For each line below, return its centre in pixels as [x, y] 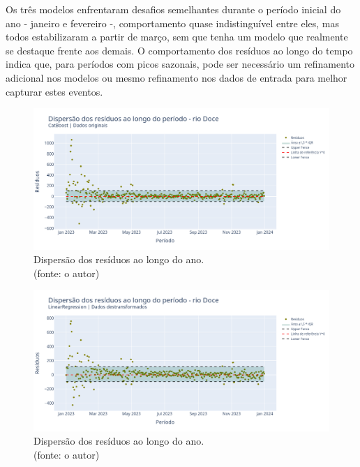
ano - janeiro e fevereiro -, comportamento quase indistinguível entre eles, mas [173, 23]
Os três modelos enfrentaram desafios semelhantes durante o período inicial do [173, 9]
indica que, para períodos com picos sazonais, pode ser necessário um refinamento [180, 64]
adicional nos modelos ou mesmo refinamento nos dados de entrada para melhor [177, 77]
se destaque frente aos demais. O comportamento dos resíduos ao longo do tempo [179, 50]
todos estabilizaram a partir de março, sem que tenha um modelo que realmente [177, 37]
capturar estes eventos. [54, 91]
